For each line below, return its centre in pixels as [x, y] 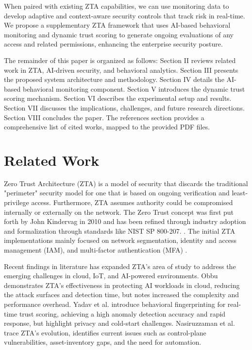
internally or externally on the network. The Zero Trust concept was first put [119, 212]
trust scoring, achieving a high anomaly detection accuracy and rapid [122, 313]
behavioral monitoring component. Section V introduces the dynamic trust [134, 88]
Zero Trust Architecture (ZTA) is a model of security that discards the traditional [126, 183]
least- [240, 193]
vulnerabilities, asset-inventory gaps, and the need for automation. [103, 342]
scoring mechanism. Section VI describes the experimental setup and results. [118, 98]
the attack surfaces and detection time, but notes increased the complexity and [122, 294]
